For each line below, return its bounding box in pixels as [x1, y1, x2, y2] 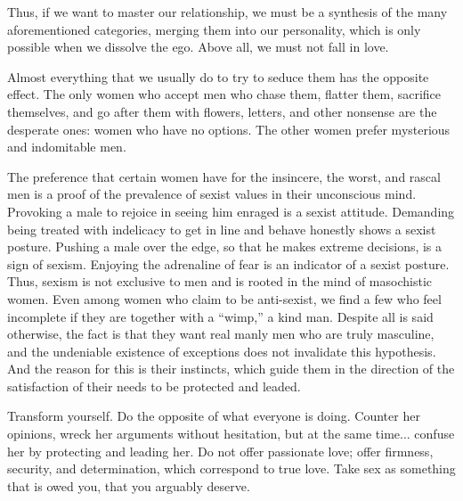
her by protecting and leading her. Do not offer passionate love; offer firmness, [7, 441, 434, 460]
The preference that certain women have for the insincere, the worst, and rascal [7, 167, 441, 185]
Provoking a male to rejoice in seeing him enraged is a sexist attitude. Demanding [7, 201, 455, 220]
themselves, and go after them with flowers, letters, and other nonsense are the [7, 102, 437, 120]
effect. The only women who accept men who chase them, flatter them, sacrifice [7, 85, 442, 103]
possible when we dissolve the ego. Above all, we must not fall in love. [7, 37, 389, 56]
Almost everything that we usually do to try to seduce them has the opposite [7, 67, 429, 86]
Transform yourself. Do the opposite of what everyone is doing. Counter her [7, 407, 420, 425]
